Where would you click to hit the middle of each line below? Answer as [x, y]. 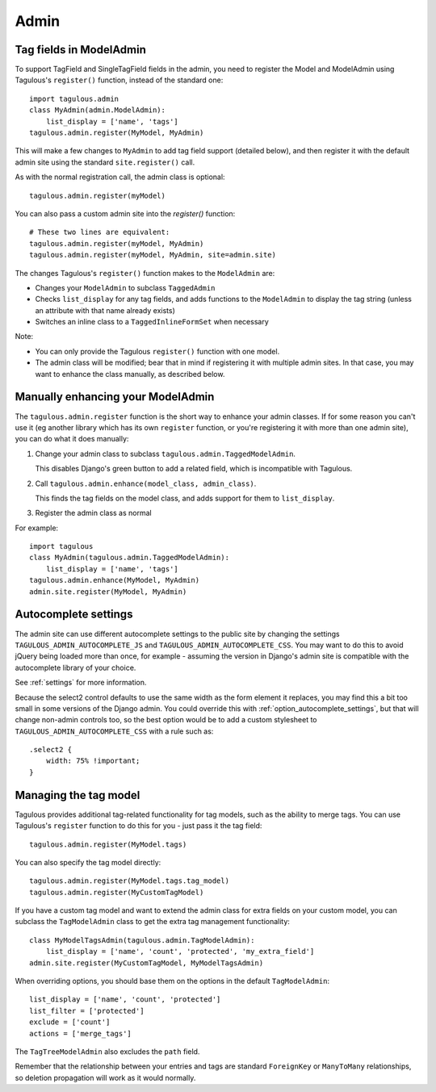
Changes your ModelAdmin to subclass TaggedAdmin [125, 287]
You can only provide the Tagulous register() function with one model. [157, 351]
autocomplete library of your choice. [75, 667]
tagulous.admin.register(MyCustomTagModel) [117, 892]
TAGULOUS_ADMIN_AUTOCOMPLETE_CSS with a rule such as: [114, 731]
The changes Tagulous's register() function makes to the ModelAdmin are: [145, 273]
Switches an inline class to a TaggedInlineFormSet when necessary [152, 322]
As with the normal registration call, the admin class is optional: [120, 177]
